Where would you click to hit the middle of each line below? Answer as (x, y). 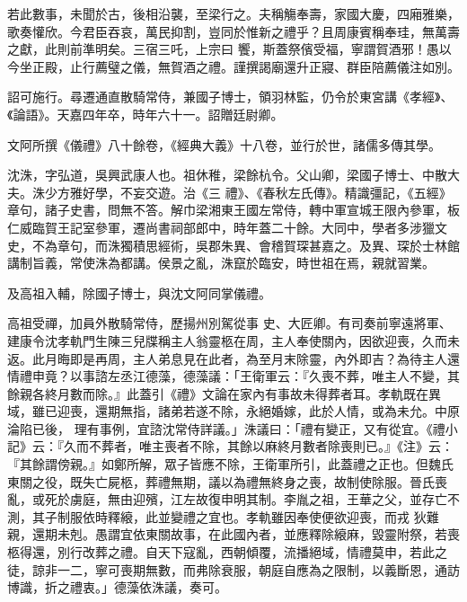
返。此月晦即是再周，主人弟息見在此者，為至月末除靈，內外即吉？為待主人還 (233, 358)
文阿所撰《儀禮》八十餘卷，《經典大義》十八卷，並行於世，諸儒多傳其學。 (224, 144)
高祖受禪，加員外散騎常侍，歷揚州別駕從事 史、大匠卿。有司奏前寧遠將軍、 (229, 323)
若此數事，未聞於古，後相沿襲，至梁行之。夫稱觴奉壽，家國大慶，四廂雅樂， (233, 13)
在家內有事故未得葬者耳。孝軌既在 (327, 393)
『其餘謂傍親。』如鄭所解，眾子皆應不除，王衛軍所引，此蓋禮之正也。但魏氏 (230, 464)
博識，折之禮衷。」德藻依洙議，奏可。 (117, 587)
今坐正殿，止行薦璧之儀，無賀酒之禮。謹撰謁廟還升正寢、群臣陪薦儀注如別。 (233, 66)
